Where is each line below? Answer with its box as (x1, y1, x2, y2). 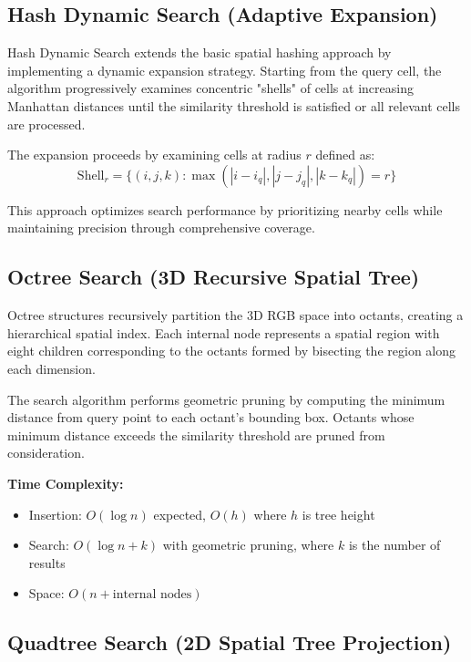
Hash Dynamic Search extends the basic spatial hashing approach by (7, 43, 392, 62)
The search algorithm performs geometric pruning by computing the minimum (7, 389, 445, 409)
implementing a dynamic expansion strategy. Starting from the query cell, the (7, 60, 442, 79)
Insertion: (28, 504, 82, 523)
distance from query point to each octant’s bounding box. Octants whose (7, 408, 415, 427)
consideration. (7, 443, 85, 462)
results (28, 553, 66, 572)
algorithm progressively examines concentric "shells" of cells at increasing (7, 78, 414, 98)
